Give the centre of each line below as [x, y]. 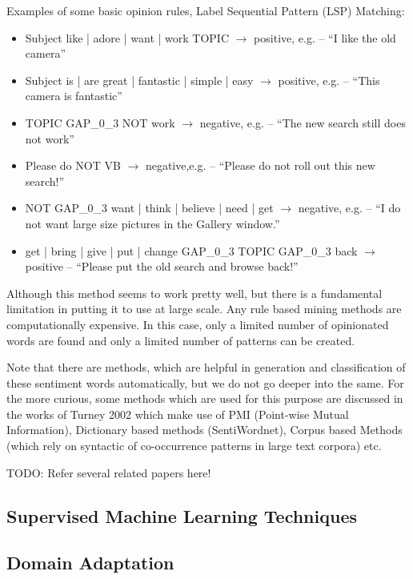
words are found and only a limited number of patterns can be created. [181, 340]
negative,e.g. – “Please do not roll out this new [260, 165]
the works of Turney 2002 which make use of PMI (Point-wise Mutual [178, 414]
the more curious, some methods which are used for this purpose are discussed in [205, 398]
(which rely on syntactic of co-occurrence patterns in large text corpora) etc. [194, 446]
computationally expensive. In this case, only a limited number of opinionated [198, 324]
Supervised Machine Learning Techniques [182, 515]
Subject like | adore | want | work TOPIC [127, 37]
